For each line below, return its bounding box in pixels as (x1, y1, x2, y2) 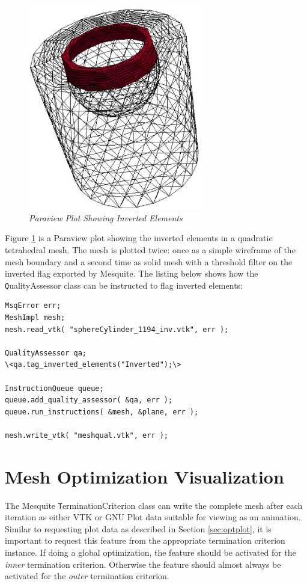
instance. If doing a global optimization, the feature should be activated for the (5, 546, 296, 559)
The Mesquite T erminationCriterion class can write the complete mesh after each (5, 499, 303, 511)
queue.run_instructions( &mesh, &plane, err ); (5, 407, 199, 416)
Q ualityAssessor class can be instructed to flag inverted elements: (5, 278, 243, 291)
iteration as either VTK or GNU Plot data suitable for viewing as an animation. (5, 511, 301, 523)
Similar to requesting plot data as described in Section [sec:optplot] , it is (5, 522, 272, 535)
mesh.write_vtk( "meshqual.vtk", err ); (5, 431, 169, 440)
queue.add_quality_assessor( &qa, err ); (5, 396, 173, 405)
